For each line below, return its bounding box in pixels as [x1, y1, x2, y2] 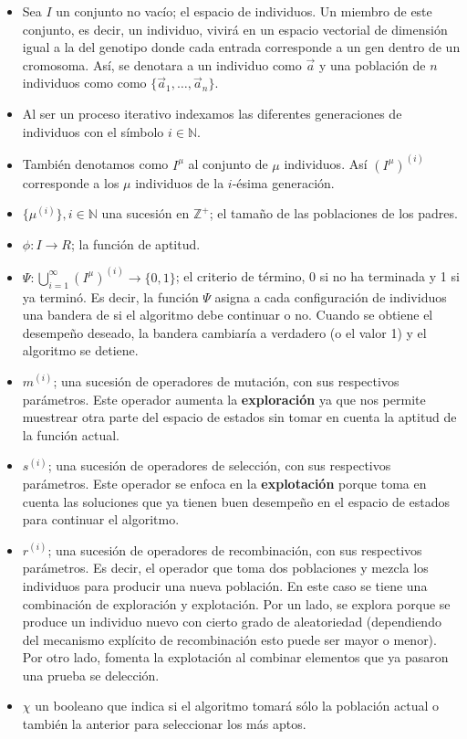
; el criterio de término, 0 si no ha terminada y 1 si [175, 267, 460, 286]
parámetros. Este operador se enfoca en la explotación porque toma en [22, 473, 427, 492]
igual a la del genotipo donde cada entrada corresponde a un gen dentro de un [22, 37, 461, 57]
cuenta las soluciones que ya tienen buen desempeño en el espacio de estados [22, 491, 451, 511]
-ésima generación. [232, 173, 335, 192]
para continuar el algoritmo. [22, 510, 180, 529]
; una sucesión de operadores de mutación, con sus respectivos [53, 371, 400, 390]
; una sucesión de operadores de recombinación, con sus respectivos [47, 540, 422, 559]
